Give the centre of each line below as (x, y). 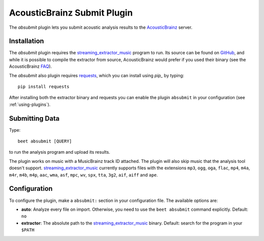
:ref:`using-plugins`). (30, 104)
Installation (26, 41)
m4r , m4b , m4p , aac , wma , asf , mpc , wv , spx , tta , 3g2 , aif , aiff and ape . (84, 175)
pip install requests (44, 87)
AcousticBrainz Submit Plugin (71, 13)
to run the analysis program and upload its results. (60, 152)
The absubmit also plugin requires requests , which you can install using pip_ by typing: (97, 75)
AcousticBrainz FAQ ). (31, 66)
